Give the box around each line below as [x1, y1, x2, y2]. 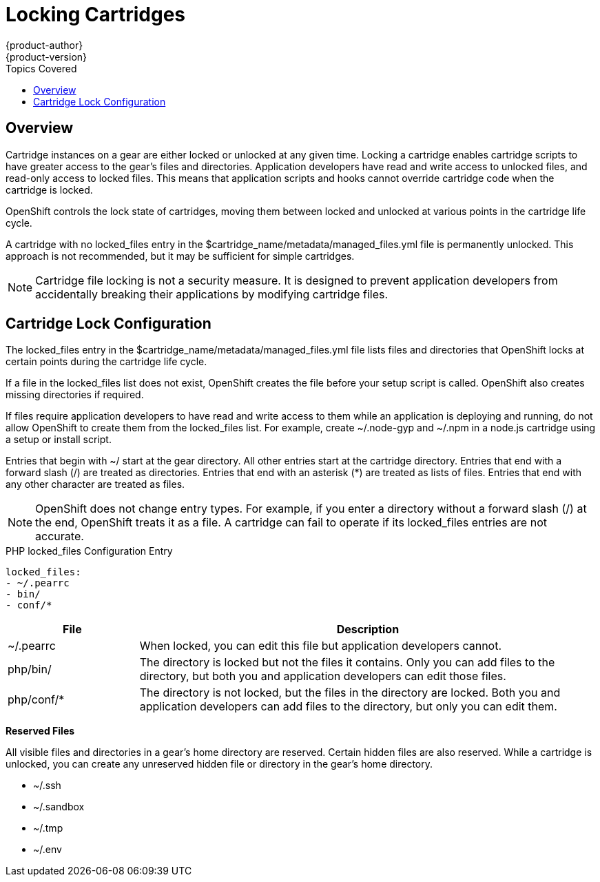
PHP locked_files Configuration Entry [6, 545, 173, 557]
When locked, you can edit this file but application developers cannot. [139, 639, 502, 653]
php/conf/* [8, 693, 65, 707]
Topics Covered [6, 62, 77, 74]
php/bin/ [8, 662, 52, 677]
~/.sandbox [33, 801, 85, 813]
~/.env [33, 843, 62, 856]
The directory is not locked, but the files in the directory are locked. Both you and [139, 686, 561, 700]
